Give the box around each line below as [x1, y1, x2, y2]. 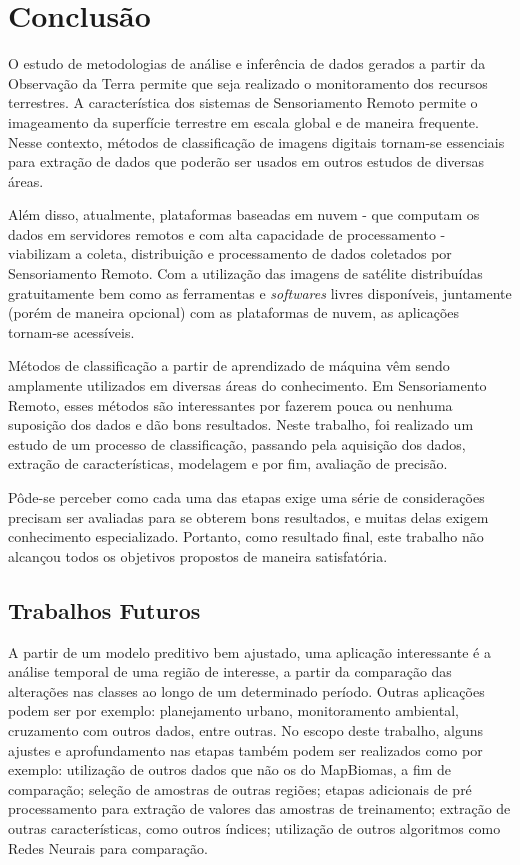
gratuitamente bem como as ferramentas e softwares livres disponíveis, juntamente [8, 282, 512, 303]
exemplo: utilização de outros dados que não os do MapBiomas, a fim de [8, 759, 452, 780]
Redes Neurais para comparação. [8, 837, 208, 858]
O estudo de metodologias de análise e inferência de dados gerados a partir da [8, 53, 486, 74]
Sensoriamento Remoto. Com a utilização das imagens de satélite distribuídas [8, 263, 483, 284]
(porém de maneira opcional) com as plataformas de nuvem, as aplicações [8, 302, 460, 323]
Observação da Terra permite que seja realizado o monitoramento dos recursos [8, 72, 488, 93]
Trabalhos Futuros [8, 594, 201, 625]
